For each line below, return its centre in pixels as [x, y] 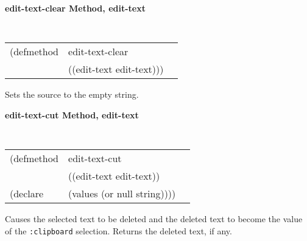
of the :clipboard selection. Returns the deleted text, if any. [118, 230]
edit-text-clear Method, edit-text [75, 8]
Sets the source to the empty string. [72, 94]
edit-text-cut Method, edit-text [72, 114]
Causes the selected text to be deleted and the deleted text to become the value [154, 219]
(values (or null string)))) [122, 194]
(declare [27, 194]
